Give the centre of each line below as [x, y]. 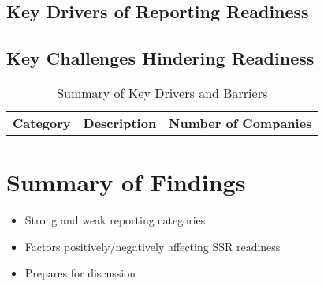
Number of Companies [240, 122]
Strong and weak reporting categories [115, 220]
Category [42, 122]
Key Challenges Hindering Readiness [160, 58]
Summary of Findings [126, 182]
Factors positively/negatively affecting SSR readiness [153, 246]
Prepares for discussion [80, 273]
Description [120, 122]
